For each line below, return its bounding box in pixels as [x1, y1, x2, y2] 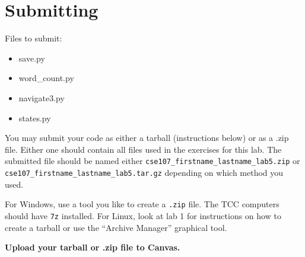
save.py [18, 52, 45, 64]
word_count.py [18, 72, 74, 84]
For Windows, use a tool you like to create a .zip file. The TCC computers [5, 198, 279, 210]
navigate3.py [18, 91, 65, 104]
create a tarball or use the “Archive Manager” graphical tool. [5, 221, 227, 233]
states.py [18, 111, 51, 124]
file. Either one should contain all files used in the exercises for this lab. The [5, 143, 282, 155]
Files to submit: [5, 32, 62, 44]
